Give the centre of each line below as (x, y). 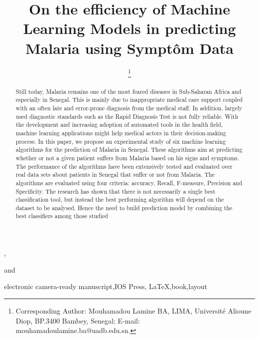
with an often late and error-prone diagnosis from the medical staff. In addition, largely (129, 108)
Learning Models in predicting (129, 28)
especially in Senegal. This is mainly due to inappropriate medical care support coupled (129, 100)
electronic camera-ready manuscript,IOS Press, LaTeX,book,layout (106, 286)
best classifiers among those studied (62, 216)
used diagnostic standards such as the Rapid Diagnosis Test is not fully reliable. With (127, 116)
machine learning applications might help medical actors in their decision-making (121, 133)
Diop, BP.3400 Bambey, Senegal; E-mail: (78, 320)
